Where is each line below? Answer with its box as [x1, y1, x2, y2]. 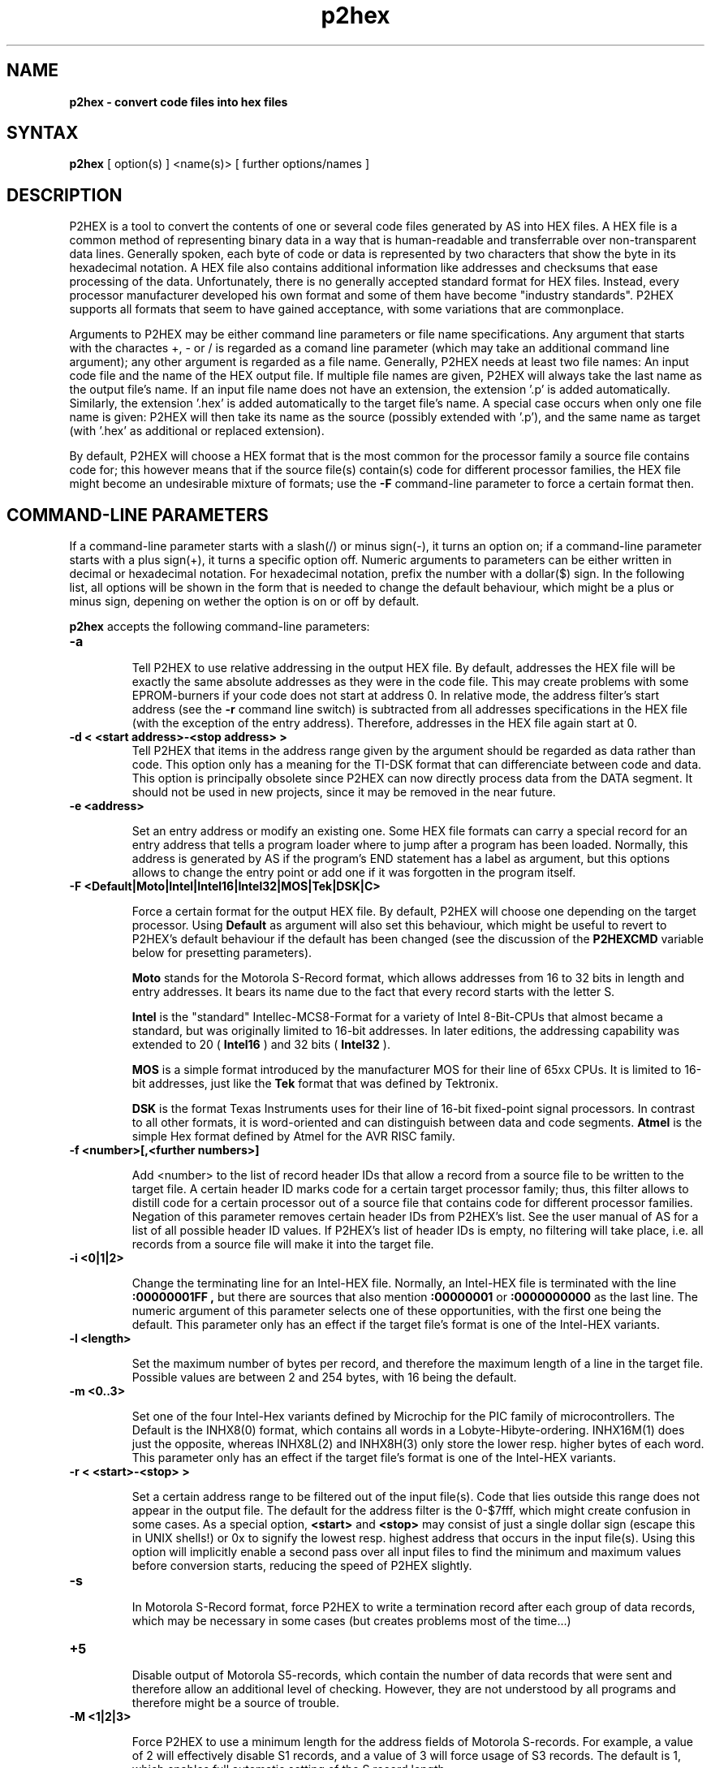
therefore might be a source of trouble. [131, 1696, 339, 1710]
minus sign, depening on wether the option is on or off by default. [69, 594, 420, 609]
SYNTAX [6, 123, 79, 144]
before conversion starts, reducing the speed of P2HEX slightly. [131, 1559, 472, 1573]
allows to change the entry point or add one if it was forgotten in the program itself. [131, 865, 576, 880]
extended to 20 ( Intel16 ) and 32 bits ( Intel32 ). [131, 1037, 390, 1052]
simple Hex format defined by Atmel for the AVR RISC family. [131, 1129, 455, 1144]
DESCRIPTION [6, 184, 123, 205]
